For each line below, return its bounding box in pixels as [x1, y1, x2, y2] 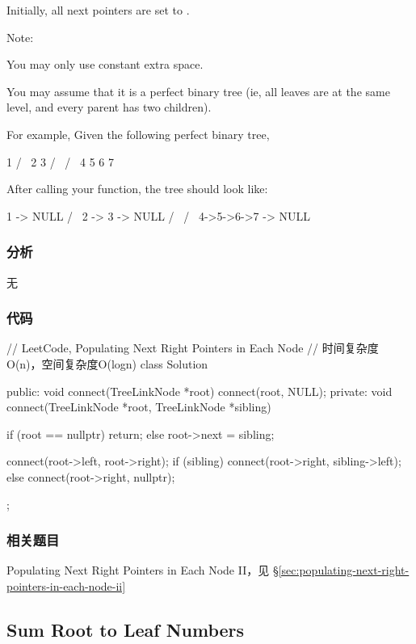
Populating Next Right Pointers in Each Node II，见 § [6, 562, 279, 579]
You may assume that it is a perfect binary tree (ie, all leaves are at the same [6, 82, 390, 99]
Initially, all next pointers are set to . [6, 2, 190, 18]
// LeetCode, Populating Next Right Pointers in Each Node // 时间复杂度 [6, 339, 379, 356]
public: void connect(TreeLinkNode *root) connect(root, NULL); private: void [6, 382, 393, 399]
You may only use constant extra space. [6, 56, 204, 73]
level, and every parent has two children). [6, 99, 212, 116]
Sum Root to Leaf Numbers [6, 617, 245, 642]
